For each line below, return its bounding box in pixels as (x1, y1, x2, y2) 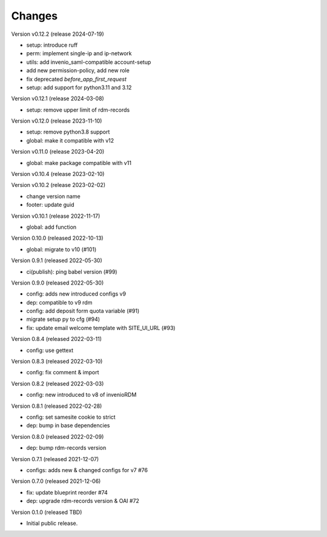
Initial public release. (26, 519, 78, 527)
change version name (26, 192, 81, 200)
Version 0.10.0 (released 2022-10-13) (11, 234, 104, 242)
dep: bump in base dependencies (26, 422, 110, 429)
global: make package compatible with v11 (26, 159, 131, 166)
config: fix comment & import (26, 369, 99, 376)
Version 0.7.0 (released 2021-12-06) (11, 478, 101, 485)
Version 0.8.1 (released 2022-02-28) (11, 402, 102, 410)
